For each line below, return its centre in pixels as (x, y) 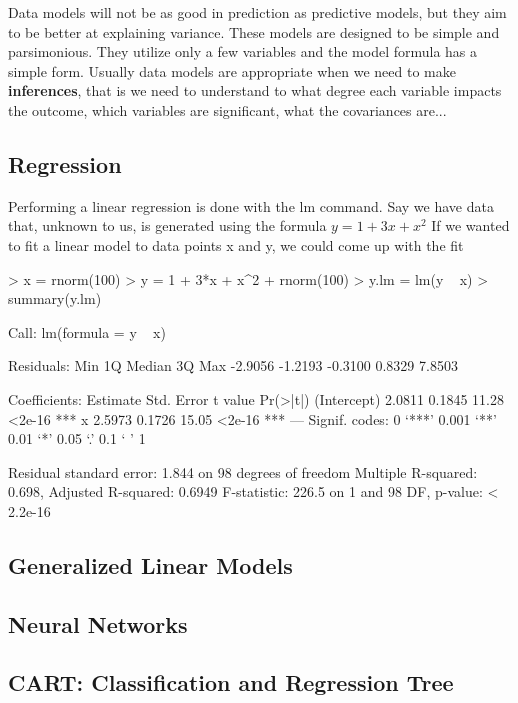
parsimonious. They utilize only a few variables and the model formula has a (243, 51)
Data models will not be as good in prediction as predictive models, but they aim (257, 12)
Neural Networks (98, 623)
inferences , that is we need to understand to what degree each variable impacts (255, 90)
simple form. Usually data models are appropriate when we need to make (232, 70)
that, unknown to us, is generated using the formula (167, 225)
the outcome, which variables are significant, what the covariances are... (227, 109)
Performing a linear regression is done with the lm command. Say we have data (251, 205)
